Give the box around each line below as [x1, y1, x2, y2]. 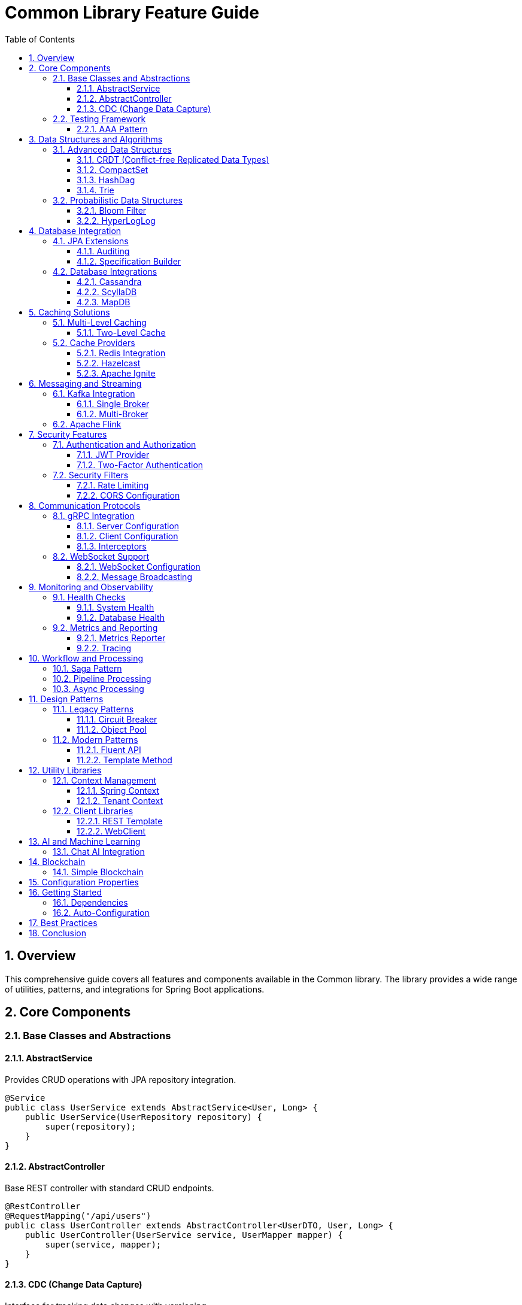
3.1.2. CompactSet [77, 164, 148, 175]
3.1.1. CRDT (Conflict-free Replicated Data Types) [77, 154, 269, 165]
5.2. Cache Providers [53, 337, 135, 348]
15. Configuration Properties [29, 876, 139, 887]
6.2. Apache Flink [53, 418, 122, 429]
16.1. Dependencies [53, 897, 128, 908]
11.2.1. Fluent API [77, 744, 141, 755]
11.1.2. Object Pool [77, 724, 147, 735]
